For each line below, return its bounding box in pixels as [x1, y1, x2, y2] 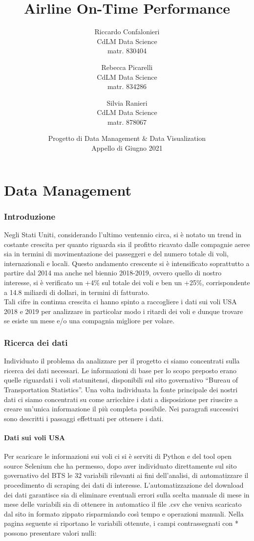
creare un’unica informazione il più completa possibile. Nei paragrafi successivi [4, 404, 239, 414]
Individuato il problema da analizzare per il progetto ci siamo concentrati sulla [4, 356, 240, 366]
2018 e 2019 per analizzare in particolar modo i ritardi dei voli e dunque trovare [4, 306, 243, 316]
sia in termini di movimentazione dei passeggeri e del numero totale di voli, [4, 248, 229, 259]
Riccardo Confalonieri [94, 26, 160, 37]
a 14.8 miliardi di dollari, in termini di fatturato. [4, 287, 149, 297]
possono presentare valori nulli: [4, 527, 97, 538]
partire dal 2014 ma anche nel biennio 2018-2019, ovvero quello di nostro [4, 268, 222, 278]
